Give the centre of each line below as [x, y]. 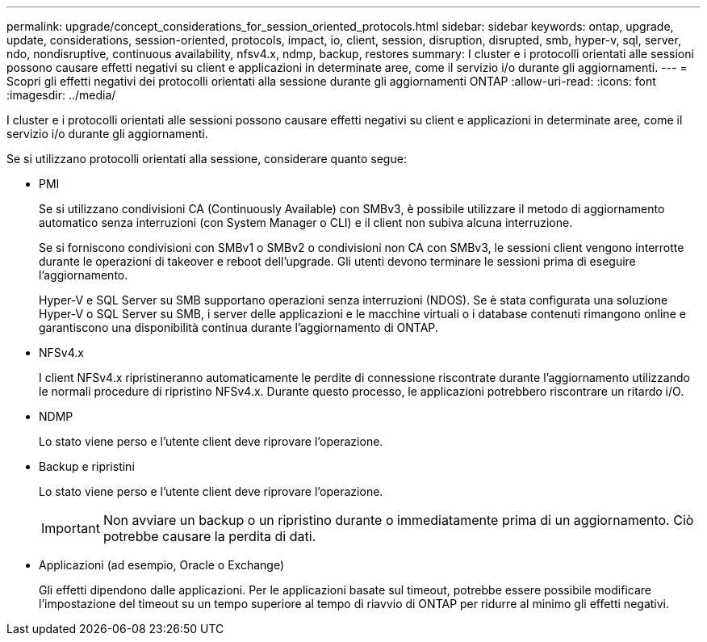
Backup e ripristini [87, 466]
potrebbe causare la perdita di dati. [209, 536]
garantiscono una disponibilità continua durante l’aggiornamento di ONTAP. [238, 327]
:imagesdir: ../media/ [61, 95]
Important [71, 528]
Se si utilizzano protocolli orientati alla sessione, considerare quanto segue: [207, 159]
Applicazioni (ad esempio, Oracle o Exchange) [161, 565]
